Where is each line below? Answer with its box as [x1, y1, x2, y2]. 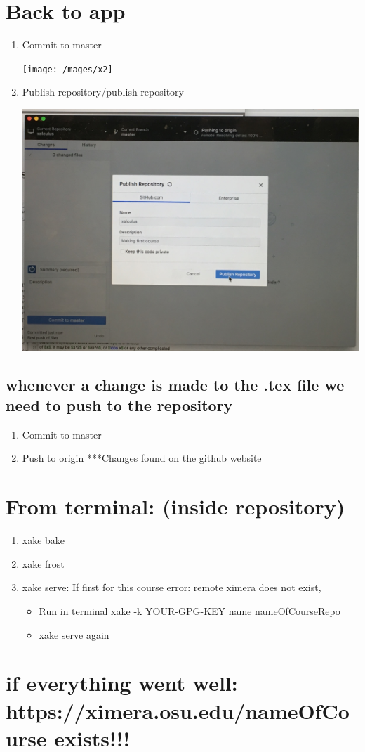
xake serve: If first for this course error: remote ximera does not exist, [22, 580, 321, 595]
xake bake [22, 533, 65, 547]
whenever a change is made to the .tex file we [6, 373, 345, 395]
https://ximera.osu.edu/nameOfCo [6, 696, 350, 725]
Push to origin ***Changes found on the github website [22, 450, 262, 465]
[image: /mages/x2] [22, 64, 113, 74]
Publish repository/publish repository [22, 84, 184, 99]
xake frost [22, 556, 65, 571]
